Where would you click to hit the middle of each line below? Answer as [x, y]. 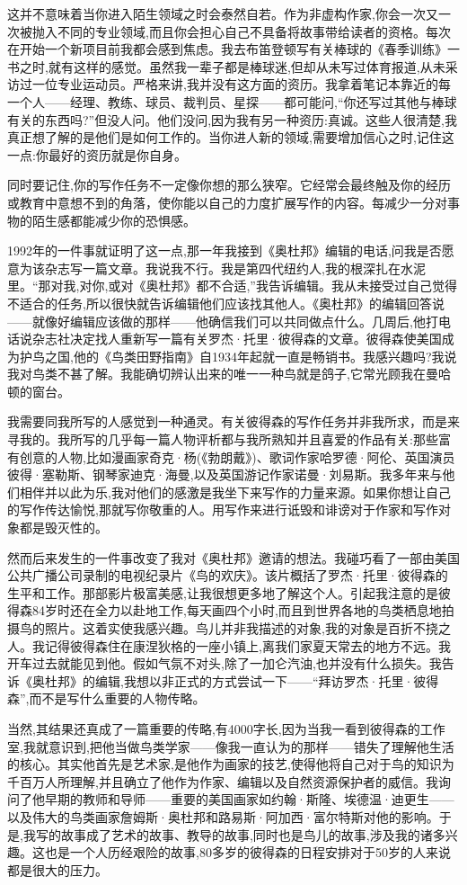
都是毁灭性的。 [63, 527]
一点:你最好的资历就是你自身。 [97, 154]
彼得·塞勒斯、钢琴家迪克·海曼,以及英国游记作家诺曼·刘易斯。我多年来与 [225, 474]
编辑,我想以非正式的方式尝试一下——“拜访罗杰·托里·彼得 [267, 680]
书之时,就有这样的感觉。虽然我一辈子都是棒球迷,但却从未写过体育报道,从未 [226, 66]
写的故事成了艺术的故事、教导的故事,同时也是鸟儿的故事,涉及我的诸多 [240, 834]
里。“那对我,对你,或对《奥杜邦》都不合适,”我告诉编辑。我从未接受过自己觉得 [232, 286]
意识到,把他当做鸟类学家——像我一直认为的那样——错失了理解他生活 [251, 746]
